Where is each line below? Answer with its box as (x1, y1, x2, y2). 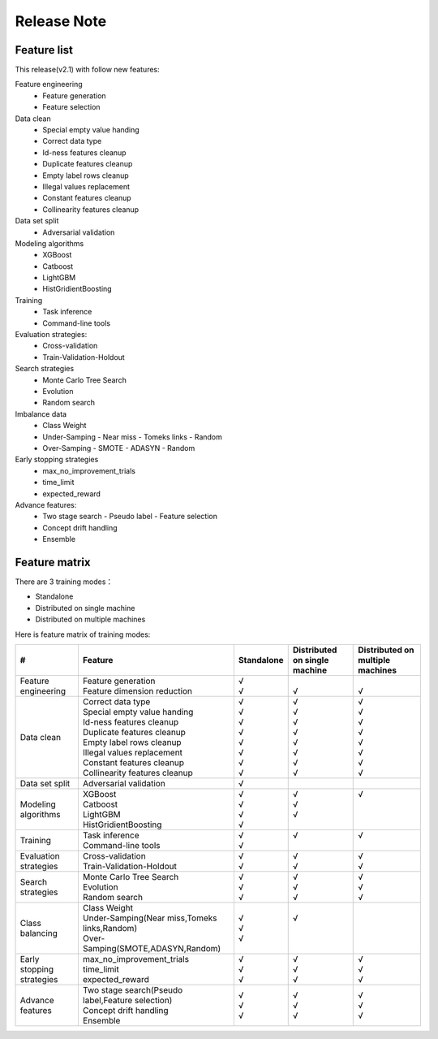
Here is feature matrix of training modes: (15, 630, 151, 639)
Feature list (15, 43, 73, 57)
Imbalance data (15, 409, 67, 418)
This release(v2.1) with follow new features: (15, 65, 160, 75)
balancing (19, 927, 58, 938)
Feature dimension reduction (82, 685, 193, 696)
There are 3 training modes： (15, 577, 114, 587)
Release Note (15, 12, 107, 30)
